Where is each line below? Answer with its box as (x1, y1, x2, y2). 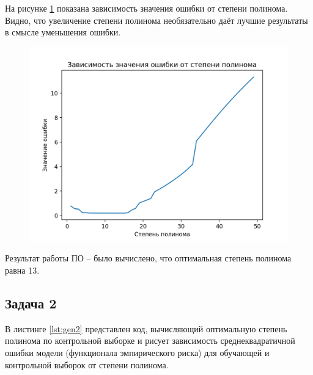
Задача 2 (5, 293, 57, 312)
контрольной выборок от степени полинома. (5, 358, 169, 371)
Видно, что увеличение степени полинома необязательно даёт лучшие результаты (5, 13, 308, 26)
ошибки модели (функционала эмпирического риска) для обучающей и (5, 346, 270, 359)
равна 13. (5, 263, 40, 276)
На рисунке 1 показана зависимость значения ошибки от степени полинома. (5, 2, 288, 14)
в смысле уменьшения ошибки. (5, 26, 121, 38)
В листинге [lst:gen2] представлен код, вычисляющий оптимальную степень (5, 322, 287, 335)
